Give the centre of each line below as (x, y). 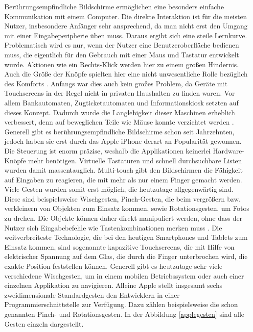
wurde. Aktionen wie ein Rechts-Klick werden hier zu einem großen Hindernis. (122, 64)
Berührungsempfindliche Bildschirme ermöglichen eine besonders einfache (114, 6)
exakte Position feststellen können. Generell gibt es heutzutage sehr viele (114, 266)
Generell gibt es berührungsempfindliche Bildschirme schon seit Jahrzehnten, (120, 131)
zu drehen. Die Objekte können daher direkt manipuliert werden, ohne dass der (123, 218)
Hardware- (229, 150)
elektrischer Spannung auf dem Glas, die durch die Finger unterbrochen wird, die (126, 256)
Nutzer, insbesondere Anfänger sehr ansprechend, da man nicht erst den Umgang (126, 26)
